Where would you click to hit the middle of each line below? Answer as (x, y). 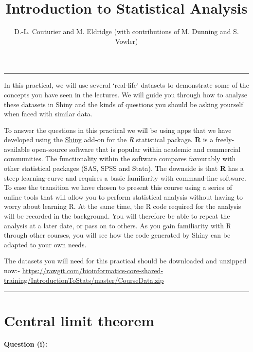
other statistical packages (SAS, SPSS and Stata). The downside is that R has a (124, 168)
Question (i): (26, 344)
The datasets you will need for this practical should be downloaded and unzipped (125, 261)
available (17, 149)
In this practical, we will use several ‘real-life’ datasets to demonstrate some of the (126, 85)
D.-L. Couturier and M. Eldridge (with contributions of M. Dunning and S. (126, 31)
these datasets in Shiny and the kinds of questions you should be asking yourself (124, 104)
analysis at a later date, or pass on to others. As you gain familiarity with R (118, 225)
